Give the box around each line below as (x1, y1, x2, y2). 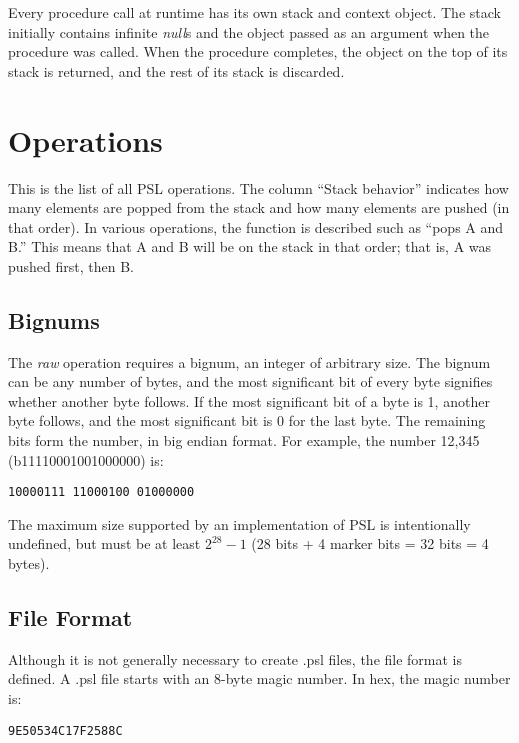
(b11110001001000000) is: (8, 449, 164, 470)
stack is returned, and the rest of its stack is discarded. (8, 60, 345, 81)
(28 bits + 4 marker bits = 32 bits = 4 (251, 533, 489, 554)
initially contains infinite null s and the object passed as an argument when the (8, 21, 490, 42)
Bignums (8, 304, 100, 335)
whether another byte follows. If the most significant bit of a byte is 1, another (8, 390, 490, 411)
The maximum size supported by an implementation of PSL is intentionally (8, 513, 471, 534)
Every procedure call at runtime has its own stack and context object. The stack (8, 2, 501, 22)
